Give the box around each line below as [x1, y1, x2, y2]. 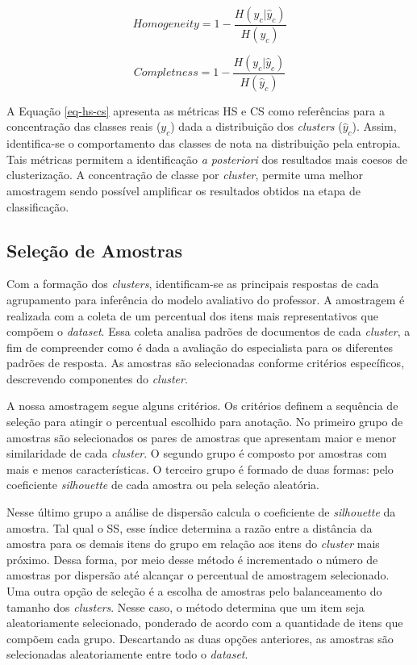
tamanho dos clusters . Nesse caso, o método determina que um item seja [6, 598, 365, 615]
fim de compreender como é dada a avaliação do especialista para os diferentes [6, 338, 394, 355]
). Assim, [352, 118, 397, 135]
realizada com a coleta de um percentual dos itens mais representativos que [6, 307, 378, 324]
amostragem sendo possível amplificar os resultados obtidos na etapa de [6, 182, 361, 199]
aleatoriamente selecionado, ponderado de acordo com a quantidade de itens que [6, 614, 403, 631]
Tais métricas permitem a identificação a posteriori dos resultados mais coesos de [6, 150, 408, 167]
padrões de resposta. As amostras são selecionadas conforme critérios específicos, [6, 354, 405, 371]
